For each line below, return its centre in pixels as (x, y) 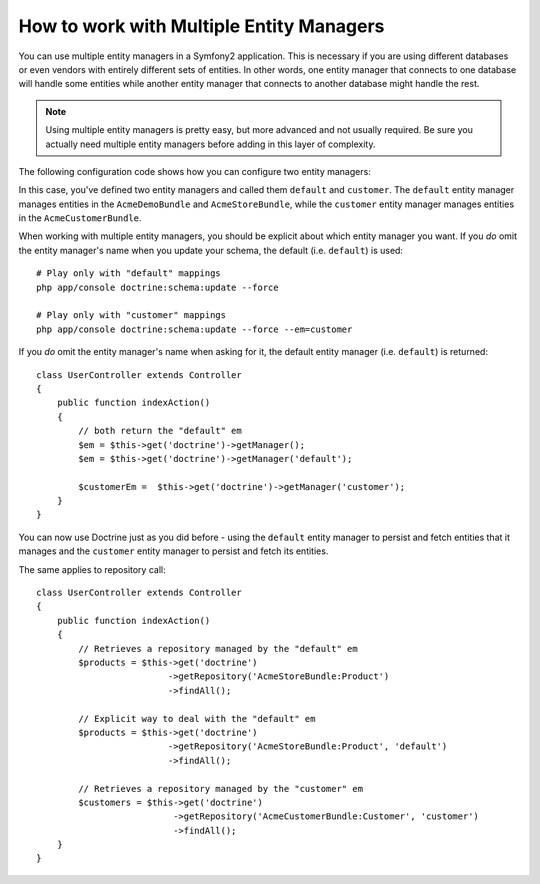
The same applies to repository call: (92, 569)
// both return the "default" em (160, 431)
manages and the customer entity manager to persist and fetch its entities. (173, 551)
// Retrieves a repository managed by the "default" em (218, 648)
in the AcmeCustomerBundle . (80, 218)
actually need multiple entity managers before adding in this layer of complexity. (210, 144)
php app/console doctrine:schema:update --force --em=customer (194, 329)
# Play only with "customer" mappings (131, 315)
